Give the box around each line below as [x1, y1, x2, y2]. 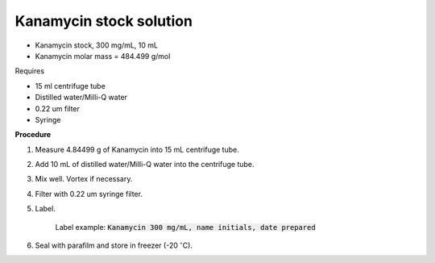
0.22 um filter [35, 103, 81, 113]
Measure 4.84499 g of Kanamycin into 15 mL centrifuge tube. [35, 144, 239, 154]
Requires [14, 66, 44, 76]
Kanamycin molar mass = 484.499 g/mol [35, 51, 171, 61]
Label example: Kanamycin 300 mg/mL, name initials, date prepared [55, 222, 316, 232]
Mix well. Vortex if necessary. [35, 174, 133, 184]
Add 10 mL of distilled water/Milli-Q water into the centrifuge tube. [35, 160, 255, 169]
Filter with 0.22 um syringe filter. [35, 189, 143, 198]
